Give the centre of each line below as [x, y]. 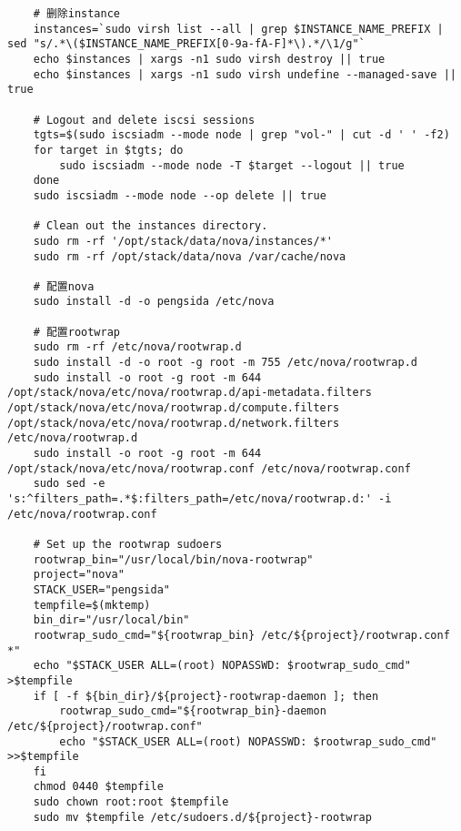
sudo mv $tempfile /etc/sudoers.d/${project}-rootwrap [202, 817]
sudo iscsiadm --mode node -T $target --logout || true [232, 165]
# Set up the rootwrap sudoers [128, 544]
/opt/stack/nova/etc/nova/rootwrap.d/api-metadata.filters [190, 393]
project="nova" [79, 575]
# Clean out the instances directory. [150, 226]
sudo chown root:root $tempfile [131, 802]
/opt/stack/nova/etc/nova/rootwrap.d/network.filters [174, 423]
